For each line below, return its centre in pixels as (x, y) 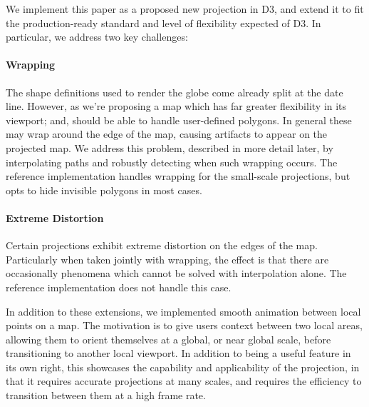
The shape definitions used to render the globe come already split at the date (175, 92)
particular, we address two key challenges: (97, 37)
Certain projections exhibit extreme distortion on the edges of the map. (162, 245)
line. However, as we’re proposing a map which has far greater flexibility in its (176, 106)
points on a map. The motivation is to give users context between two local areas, (184, 325)
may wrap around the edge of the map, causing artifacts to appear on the (167, 134)
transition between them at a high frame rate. (106, 395)
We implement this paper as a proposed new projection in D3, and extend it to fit (185, 9)
